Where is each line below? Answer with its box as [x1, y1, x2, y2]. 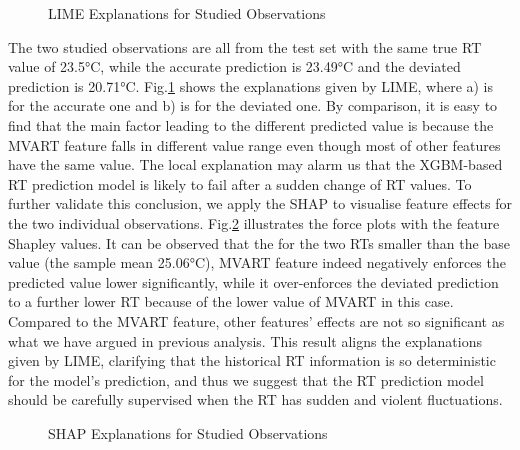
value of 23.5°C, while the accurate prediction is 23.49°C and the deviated [8, 56, 461, 77]
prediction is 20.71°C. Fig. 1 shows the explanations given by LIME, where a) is [8, 75, 494, 96]
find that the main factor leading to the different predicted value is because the [8, 114, 494, 135]
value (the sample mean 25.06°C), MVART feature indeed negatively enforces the [8, 252, 506, 273]
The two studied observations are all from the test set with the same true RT [8, 36, 482, 57]
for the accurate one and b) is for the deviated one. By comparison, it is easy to [8, 95, 498, 116]
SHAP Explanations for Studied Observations [48, 422, 328, 443]
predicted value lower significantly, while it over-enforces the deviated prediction [8, 271, 499, 292]
